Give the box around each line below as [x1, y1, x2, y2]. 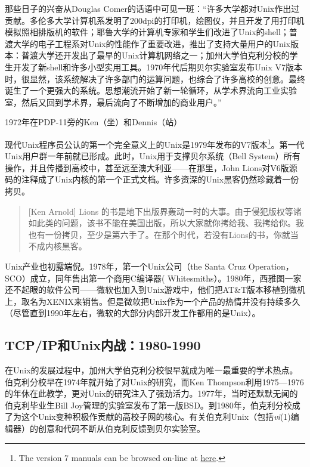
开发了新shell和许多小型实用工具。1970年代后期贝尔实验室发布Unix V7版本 [13, 60, 303, 73]
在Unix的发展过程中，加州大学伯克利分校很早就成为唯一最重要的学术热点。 [5, 364, 298, 376]
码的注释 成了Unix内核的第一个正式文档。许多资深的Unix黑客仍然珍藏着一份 [5, 173, 299, 185]
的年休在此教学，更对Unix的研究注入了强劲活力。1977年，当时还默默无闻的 [5, 387, 298, 400]
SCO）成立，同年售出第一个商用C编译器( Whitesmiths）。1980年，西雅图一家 [5, 271, 302, 284]
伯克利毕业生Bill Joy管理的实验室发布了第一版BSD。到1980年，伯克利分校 [5, 398, 292, 411]
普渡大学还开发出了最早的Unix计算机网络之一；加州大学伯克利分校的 [21, 49, 290, 61]
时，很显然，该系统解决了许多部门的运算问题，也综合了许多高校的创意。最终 [5, 72, 305, 85]
